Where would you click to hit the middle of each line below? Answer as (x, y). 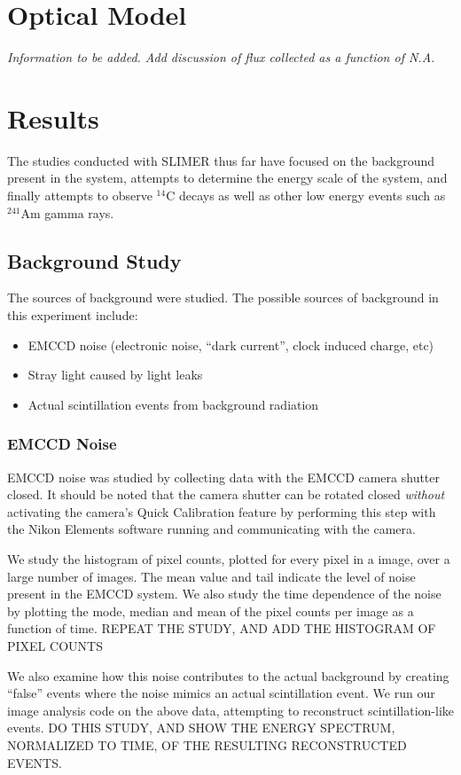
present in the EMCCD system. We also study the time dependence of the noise (224, 594)
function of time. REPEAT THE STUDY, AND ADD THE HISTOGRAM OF (222, 628)
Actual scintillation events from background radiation (173, 404)
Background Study (94, 260)
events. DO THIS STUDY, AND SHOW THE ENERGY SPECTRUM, (201, 728)
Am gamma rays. (67, 212)
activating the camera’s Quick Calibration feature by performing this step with (222, 511)
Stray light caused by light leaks (115, 375)
